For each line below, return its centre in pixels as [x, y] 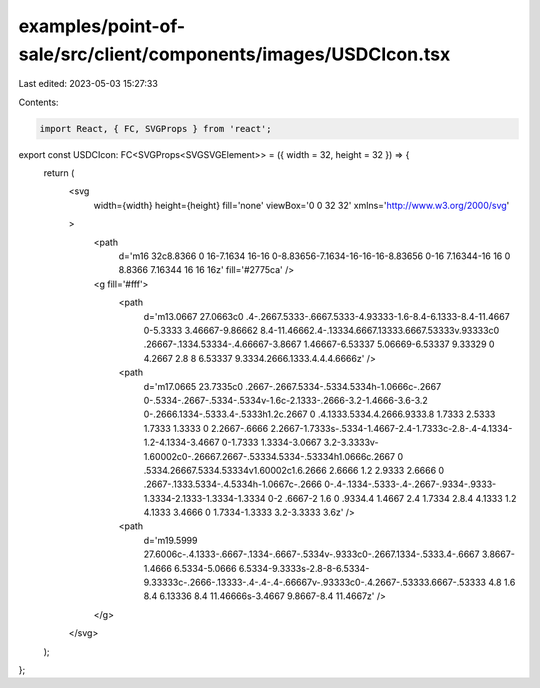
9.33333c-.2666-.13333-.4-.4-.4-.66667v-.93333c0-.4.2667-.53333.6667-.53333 [315, 582]
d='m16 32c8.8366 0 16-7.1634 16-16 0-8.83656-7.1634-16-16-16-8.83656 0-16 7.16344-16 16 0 [314, 256]
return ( [59, 173]
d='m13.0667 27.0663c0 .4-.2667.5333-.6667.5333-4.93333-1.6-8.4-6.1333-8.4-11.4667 [326, 316]
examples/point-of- [102, 26]
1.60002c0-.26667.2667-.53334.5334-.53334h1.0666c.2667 [269, 456]
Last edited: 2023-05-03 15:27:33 [88, 84]
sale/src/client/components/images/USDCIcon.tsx [234, 54]
